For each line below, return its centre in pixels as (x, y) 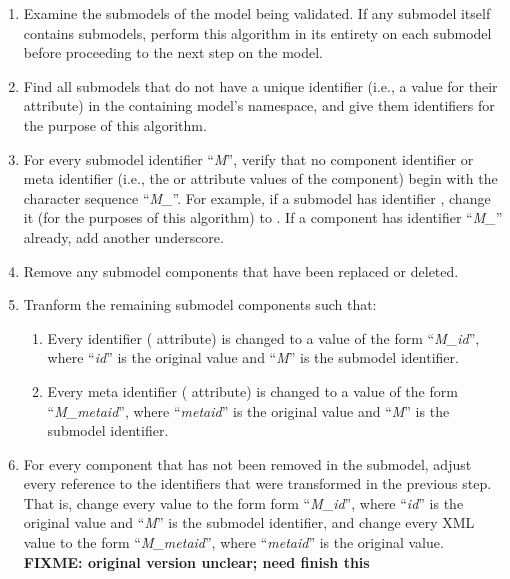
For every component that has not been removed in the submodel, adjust (247, 463)
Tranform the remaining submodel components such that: (200, 304)
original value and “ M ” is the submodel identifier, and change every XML (249, 522)
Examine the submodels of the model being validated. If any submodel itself (257, 13)
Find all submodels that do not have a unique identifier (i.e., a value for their (260, 85)
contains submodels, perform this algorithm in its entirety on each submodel (257, 32)
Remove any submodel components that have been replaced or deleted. (241, 270)
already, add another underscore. (123, 236)
